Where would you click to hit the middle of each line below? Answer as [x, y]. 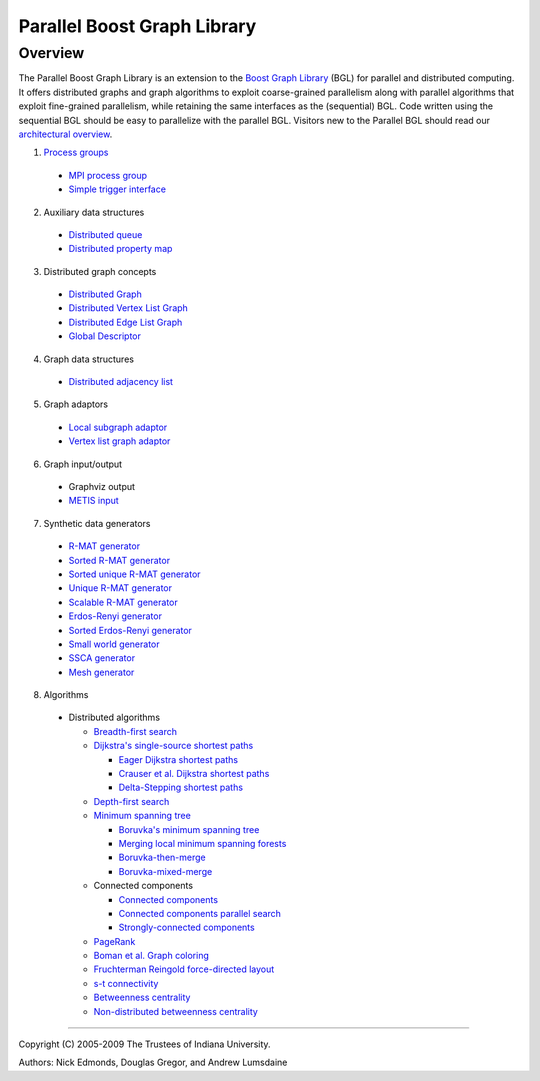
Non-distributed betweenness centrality [176, 1011]
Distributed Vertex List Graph [128, 308]
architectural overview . [65, 134]
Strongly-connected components [186, 927]
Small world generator [114, 644]
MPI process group [108, 175]
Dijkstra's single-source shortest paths [173, 746]
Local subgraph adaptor [118, 427]
